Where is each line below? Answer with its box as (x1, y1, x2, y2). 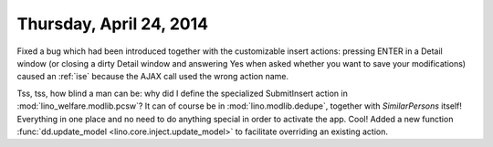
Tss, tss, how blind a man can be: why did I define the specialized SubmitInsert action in (16, 88, 349, 99)
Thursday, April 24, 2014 (16, 14, 209, 34)
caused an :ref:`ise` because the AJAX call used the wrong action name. (16, 71, 289, 82)
